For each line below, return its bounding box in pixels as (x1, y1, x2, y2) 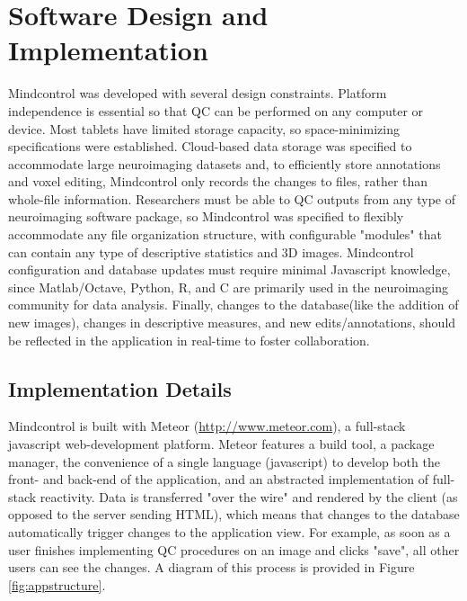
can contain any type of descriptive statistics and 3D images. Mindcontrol (8, 242, 414, 261)
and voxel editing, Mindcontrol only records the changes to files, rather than (8, 172, 428, 191)
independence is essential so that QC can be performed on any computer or (8, 101, 424, 120)
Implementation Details (8, 374, 232, 402)
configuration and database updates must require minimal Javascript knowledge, (8, 260, 451, 279)
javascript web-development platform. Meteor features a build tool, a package (8, 435, 435, 453)
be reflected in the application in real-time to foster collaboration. (8, 330, 370, 349)
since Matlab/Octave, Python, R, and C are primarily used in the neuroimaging (8, 277, 448, 296)
